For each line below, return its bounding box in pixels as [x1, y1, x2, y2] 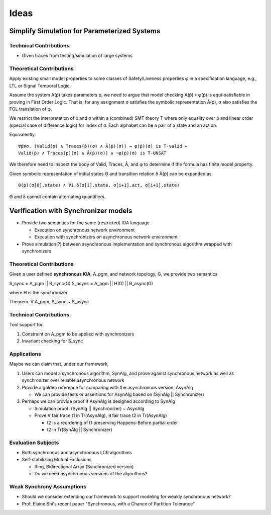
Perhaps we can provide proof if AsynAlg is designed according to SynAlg [22, 398, 175, 404]
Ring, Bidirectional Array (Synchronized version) [34, 463, 134, 470]
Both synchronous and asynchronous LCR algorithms [22, 450, 132, 456]
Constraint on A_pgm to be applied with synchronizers [22, 331, 134, 337]
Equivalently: [9, 131, 36, 138]
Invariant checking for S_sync [22, 338, 83, 344]
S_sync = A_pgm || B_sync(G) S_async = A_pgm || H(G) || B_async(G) [9, 280, 153, 286]
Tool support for [9, 322, 43, 328]
